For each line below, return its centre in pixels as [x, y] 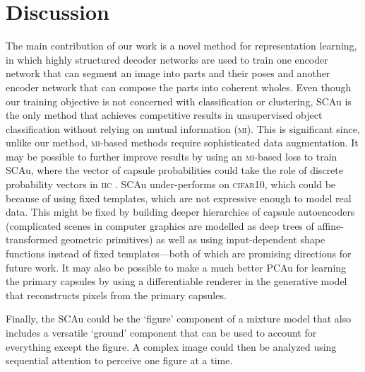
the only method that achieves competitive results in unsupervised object [164, 115]
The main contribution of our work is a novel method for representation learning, [181, 46]
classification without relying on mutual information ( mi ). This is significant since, [183, 128]
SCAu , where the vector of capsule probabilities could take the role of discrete [174, 170]
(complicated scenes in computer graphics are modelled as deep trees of [160, 225]
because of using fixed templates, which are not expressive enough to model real [179, 198]
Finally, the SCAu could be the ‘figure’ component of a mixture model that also [179, 319]
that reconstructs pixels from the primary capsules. [116, 295]
